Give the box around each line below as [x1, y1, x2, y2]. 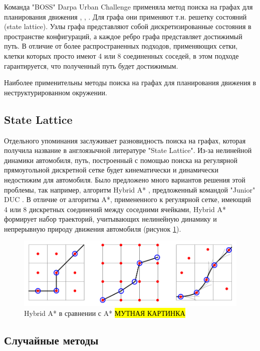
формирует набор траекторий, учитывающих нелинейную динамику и [4, 214, 217, 224]
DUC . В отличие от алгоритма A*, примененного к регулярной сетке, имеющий [4, 194, 251, 205]
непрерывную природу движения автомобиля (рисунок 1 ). [4, 223, 181, 234]
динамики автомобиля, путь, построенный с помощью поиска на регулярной [4, 154, 238, 165]
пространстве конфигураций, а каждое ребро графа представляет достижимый [4, 31, 242, 41]
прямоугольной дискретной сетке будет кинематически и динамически [4, 164, 218, 175]
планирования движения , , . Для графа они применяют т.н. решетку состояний [4, 11, 247, 22]
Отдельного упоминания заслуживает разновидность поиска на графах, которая [4, 135, 246, 145]
